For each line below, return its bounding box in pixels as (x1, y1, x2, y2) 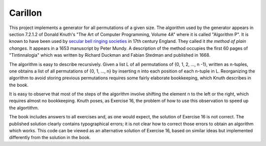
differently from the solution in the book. (9, 135, 91, 141)
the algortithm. (9, 105, 39, 110)
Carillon (9, 7, 42, 18)
